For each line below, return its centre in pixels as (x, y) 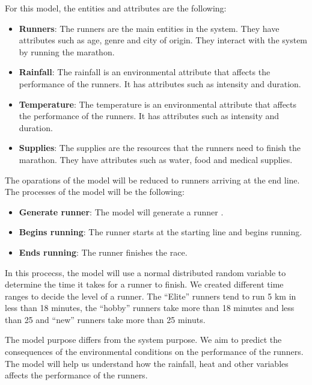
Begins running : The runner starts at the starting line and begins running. (161, 232)
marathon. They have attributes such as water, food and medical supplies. (156, 159)
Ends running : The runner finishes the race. (103, 252)
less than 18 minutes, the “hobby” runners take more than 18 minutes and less (150, 308)
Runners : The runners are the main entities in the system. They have (149, 28)
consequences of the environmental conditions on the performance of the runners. (154, 352)
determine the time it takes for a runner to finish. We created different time (144, 284)
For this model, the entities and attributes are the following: (116, 8)
